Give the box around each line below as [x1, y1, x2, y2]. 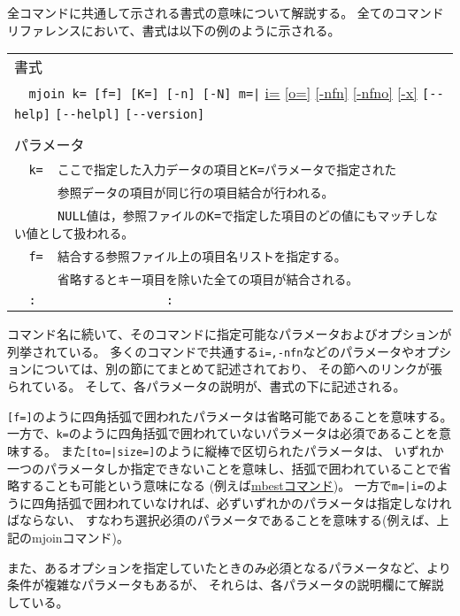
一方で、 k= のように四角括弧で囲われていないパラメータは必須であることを [7, 424, 440, 443]
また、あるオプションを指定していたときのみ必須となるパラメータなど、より [7, 558, 451, 576]
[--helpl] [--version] [55, 107, 205, 122]
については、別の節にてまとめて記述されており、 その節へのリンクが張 [31, 359, 442, 378]
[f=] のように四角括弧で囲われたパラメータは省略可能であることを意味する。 [7, 406, 453, 425]
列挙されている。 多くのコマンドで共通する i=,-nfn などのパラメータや [7, 342, 414, 360]
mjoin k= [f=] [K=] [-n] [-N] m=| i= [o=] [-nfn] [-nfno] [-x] [28, 82, 418, 104]
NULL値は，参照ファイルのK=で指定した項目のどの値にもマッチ [57, 209, 414, 224]
